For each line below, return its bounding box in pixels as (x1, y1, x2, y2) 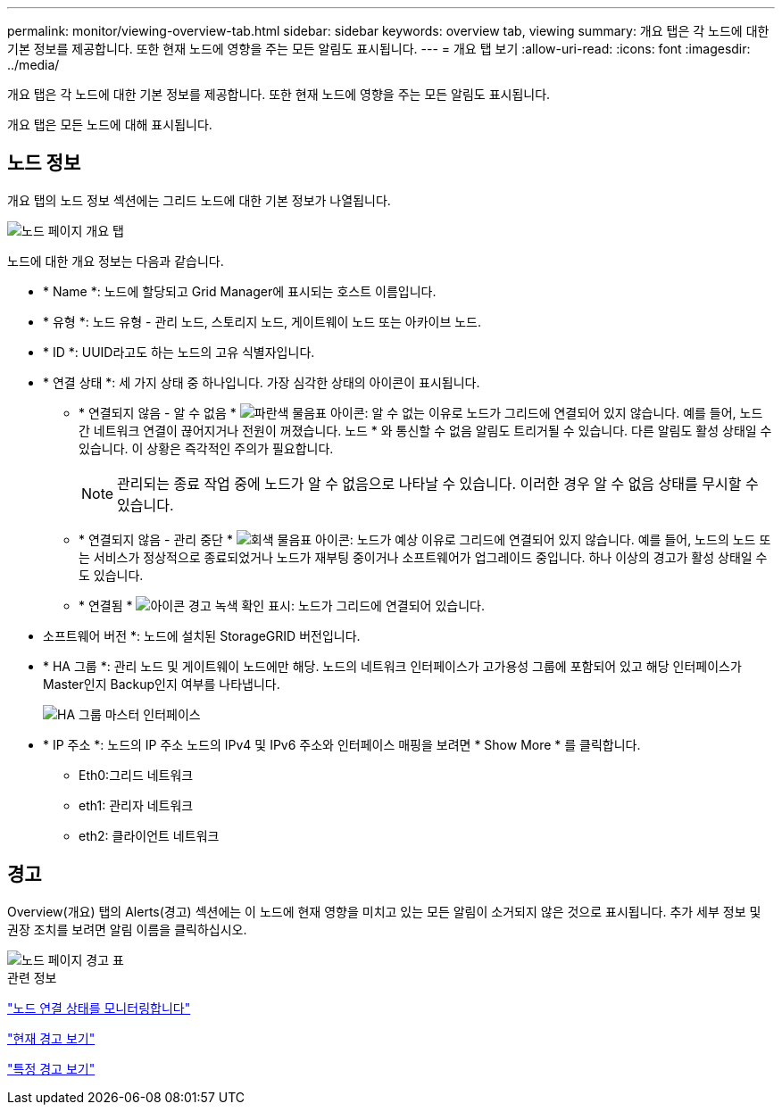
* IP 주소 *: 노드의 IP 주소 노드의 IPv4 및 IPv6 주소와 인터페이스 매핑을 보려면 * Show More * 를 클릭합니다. (43, 736, 641, 752)
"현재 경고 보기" (7, 1030, 96, 1046)
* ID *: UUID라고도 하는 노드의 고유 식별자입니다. (43, 344, 315, 360)
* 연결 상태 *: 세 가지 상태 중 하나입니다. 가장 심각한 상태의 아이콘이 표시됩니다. (43, 374, 480, 390)
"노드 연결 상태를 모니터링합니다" (7, 1000, 191, 1016)
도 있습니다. (79, 567, 144, 583)
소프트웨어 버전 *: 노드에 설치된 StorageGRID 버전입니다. (43, 627, 361, 643)
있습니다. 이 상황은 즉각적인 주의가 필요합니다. (79, 440, 334, 456)
